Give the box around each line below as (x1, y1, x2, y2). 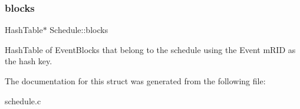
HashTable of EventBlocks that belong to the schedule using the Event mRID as (5, 43, 296, 55)
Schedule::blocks (50, 24, 108, 36)
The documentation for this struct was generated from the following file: (5, 75, 266, 87)
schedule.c (5, 94, 41, 107)
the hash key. (5, 55, 52, 67)
